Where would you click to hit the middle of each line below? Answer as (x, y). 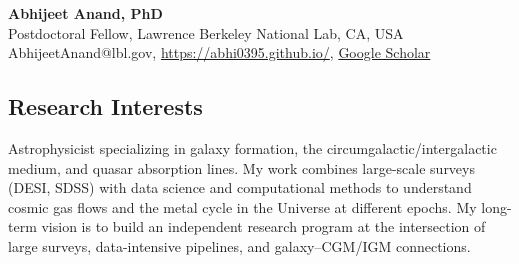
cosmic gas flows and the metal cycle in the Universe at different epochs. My (242, 206)
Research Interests (105, 106)
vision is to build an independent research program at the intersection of (263, 226)
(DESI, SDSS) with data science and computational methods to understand (240, 187)
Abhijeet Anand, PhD (85, 13)
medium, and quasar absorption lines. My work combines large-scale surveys (241, 167)
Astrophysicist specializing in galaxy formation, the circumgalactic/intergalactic (252, 147)
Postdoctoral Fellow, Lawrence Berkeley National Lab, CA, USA (206, 32)
